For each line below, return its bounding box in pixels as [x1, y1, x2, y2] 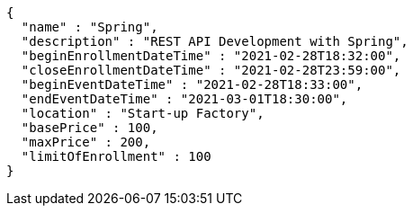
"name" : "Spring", [21, 20, 158, 34]
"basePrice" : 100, [21, 120, 158, 135]
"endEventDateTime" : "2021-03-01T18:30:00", [21, 92, 348, 106]
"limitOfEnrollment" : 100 [21, 149, 211, 164]
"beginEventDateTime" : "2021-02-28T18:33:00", [21, 77, 364, 92]
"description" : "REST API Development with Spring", [21, 34, 409, 49]
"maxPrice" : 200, [21, 135, 151, 149]
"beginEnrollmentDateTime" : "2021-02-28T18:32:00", [21, 49, 401, 63]
